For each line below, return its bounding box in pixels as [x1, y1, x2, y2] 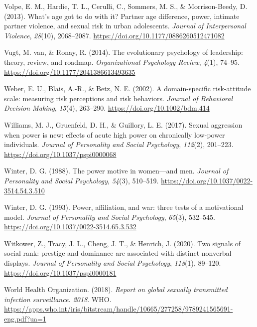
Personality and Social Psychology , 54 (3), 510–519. [4, 175, 159, 185]
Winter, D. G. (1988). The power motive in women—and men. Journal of [4, 165, 229, 176]
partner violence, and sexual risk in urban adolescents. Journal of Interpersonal [4, 20, 246, 31]
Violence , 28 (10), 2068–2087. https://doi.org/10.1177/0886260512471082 [4, 30, 225, 40]
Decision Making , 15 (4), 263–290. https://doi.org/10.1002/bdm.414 [4, 103, 210, 113]
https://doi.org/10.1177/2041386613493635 [4, 66, 135, 77]
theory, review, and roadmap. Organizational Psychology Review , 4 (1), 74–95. [4, 56, 240, 67]
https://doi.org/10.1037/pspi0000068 [4, 149, 117, 159]
